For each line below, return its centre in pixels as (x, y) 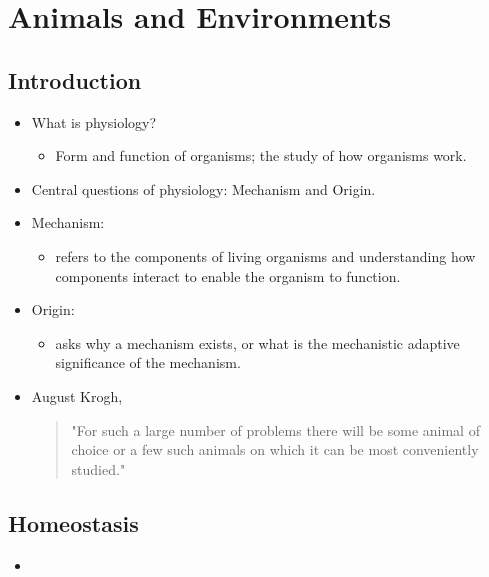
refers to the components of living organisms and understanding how (265, 255)
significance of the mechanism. (148, 362)
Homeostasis (73, 522)
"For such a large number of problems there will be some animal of (275, 429)
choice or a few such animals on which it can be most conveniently (275, 449)
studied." (98, 468)
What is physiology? (94, 121)
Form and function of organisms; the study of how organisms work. (261, 155)
